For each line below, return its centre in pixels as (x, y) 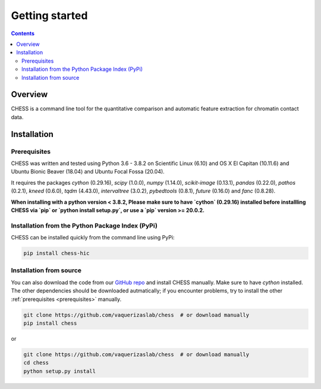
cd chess (36, 363)
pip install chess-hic (56, 253)
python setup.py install (60, 371)
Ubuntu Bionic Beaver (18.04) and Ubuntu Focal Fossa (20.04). (88, 172)
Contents (23, 33)
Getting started (49, 15)
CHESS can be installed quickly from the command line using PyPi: (93, 238)
